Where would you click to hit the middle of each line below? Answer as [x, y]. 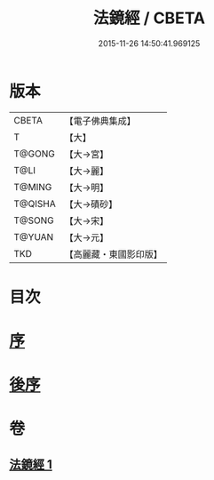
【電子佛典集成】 [100, 121]
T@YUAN [34, 236]
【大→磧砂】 [91, 204]
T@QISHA [35, 204]
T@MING [33, 187]
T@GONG [34, 154]
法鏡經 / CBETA [149, 18]
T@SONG [34, 220]
